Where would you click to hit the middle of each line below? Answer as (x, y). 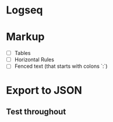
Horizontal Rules (34, 60)
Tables (22, 53)
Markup (25, 37)
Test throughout (36, 111)
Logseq (24, 10)
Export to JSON (44, 90)
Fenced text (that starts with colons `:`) (61, 66)
